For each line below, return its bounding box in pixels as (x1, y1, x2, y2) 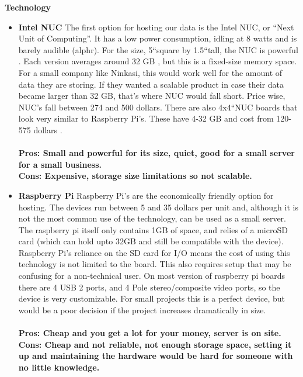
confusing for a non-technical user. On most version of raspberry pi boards (18, 269, 285, 282)
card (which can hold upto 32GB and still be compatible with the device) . (18, 235, 284, 247)
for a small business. (18, 158, 102, 170)
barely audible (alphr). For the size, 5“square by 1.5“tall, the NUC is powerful (18, 43, 298, 56)
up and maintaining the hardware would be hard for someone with (18, 350, 293, 362)
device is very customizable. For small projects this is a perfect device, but (18, 292, 285, 305)
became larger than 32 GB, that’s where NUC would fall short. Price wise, (18, 89, 285, 102)
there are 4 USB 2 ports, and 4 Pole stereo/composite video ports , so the (18, 281, 280, 293)
